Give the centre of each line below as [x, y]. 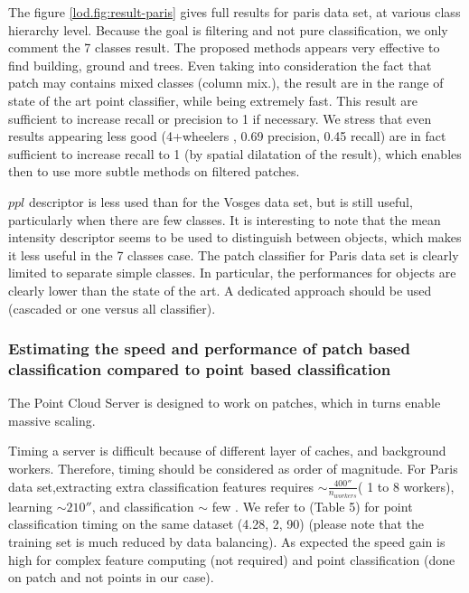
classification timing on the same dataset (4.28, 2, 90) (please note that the [216, 524]
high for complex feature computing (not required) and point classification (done [232, 559]
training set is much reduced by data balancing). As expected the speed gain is [227, 542]
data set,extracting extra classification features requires [161, 486]
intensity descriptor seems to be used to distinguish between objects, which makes [235, 237]
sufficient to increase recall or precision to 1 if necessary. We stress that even [220, 118]
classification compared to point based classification [200, 368]
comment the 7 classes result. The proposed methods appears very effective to [224, 47]
